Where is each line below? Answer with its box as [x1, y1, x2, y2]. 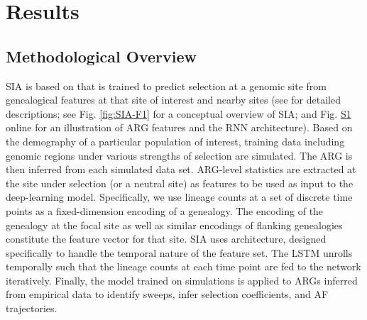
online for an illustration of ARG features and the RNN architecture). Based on [6, 120, 353, 135]
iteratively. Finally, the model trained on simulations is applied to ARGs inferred [6, 272, 358, 287]
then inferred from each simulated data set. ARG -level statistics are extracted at [6, 162, 356, 177]
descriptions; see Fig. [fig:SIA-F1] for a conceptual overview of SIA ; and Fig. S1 [6, 106, 351, 121]
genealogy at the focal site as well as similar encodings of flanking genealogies [6, 217, 343, 232]
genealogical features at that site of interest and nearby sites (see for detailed [6, 92, 341, 107]
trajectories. [6, 301, 57, 316]
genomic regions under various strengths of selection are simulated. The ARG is [6, 148, 353, 162]
